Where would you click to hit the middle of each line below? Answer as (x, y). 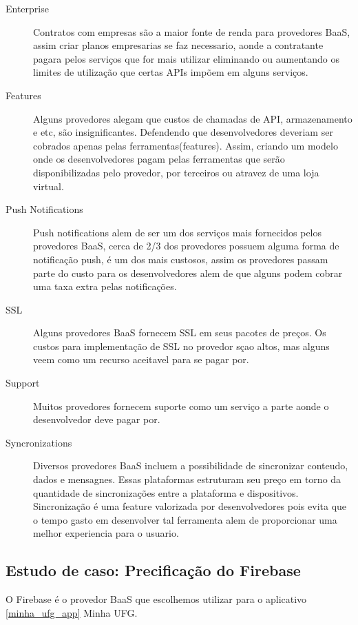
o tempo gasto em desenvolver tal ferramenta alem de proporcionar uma (185, 519)
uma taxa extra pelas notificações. (105, 286)
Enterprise (27, 8)
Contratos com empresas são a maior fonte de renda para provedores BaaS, (192, 31)
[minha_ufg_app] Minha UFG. (72, 612)
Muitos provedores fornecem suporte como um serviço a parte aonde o (181, 406)
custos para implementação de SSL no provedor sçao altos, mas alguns (181, 346)
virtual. (49, 186)
